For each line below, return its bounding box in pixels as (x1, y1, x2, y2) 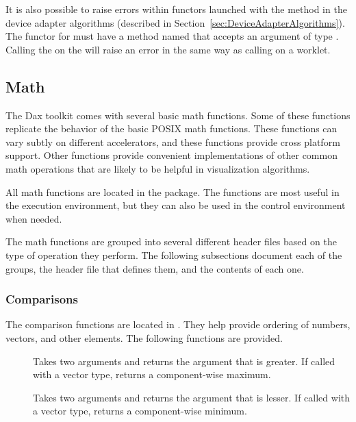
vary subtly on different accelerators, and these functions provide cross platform (5, 134, 340, 149)
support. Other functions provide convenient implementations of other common (5, 148, 338, 162)
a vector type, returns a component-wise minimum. (33, 404, 247, 418)
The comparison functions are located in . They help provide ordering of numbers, (5, 317, 351, 332)
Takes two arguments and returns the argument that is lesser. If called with (33, 390, 351, 404)
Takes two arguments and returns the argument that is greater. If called (33, 353, 335, 368)
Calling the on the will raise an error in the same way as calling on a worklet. (5, 42, 331, 56)
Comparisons (5, 290, 78, 308)
